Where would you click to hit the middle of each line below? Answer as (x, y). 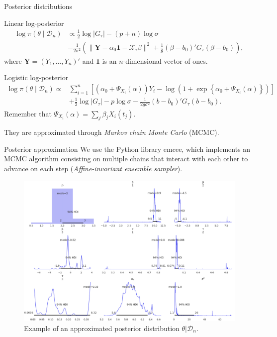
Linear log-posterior (34, 23)
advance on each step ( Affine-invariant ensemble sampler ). (93, 168)
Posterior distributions (38, 6)
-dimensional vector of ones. (165, 60)
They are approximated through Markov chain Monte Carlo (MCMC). (112, 132)
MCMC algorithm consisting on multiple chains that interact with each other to (126, 159)
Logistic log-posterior (36, 77)
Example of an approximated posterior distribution (102, 328)
